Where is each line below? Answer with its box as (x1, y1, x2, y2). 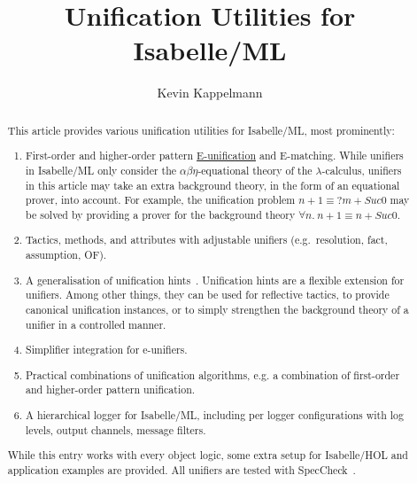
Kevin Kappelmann (157, 83, 263, 102)
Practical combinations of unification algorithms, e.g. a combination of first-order (26, 367, 400, 382)
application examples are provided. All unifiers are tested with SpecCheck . (7, 462, 356, 477)
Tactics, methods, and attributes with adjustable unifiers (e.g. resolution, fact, (26, 232, 388, 247)
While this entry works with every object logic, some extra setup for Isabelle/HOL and (7, 448, 408, 463)
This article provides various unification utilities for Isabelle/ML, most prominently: (7, 122, 395, 137)
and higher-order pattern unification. (26, 382, 196, 397)
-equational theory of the (197, 162, 313, 177)
